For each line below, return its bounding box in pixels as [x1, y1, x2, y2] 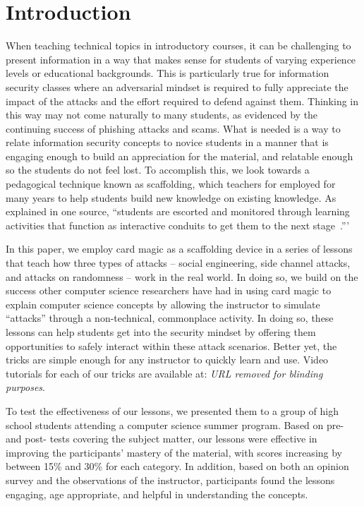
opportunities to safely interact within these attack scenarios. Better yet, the [6, 338, 337, 353]
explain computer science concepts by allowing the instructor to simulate [6, 296, 320, 311]
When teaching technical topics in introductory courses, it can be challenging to [6, 38, 351, 53]
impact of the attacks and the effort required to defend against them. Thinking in [6, 93, 359, 108]
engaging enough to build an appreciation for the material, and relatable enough [6, 148, 353, 163]
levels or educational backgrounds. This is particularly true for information [6, 66, 329, 80]
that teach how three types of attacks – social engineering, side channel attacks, [6, 255, 351, 270]
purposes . [6, 380, 45, 394]
